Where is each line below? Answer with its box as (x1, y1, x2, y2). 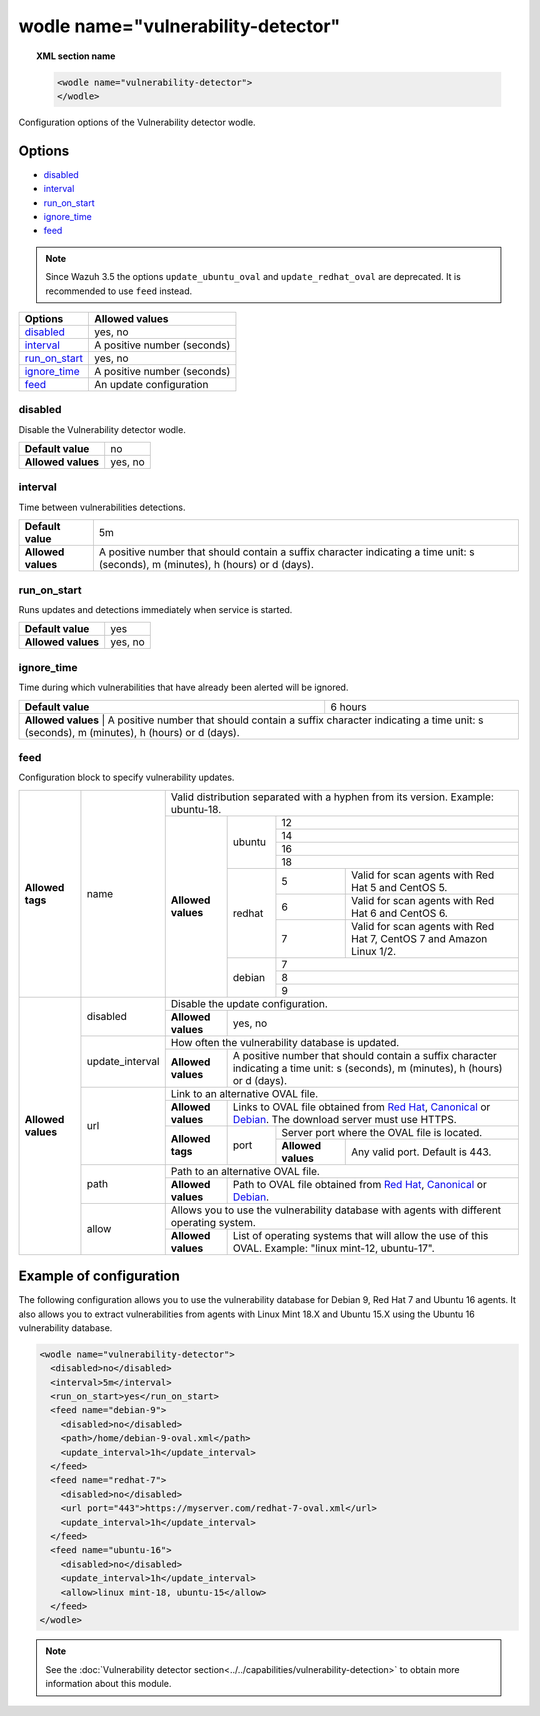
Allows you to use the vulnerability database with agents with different (170, 1203, 502, 1217)
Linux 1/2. (351, 944, 397, 958)
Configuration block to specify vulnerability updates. (18, 771, 235, 784)
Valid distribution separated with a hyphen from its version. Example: (170, 790, 495, 804)
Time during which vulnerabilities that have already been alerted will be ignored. (18, 681, 349, 694)
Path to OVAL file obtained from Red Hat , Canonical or (232, 1177, 487, 1191)
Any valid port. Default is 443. (351, 1145, 492, 1159)
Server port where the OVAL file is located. (281, 1125, 483, 1139)
